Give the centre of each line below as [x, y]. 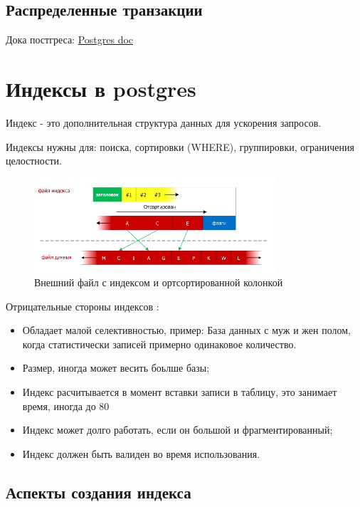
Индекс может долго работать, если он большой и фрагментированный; [178, 430]
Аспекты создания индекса [99, 492]
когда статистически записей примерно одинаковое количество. [159, 344]
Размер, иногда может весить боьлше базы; [116, 368]
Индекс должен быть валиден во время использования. [141, 453]
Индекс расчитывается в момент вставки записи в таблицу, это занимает [180, 392]
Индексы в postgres [101, 88]
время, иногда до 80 [66, 406]
